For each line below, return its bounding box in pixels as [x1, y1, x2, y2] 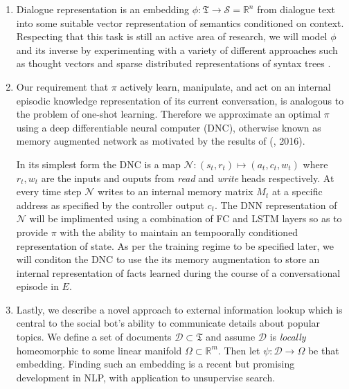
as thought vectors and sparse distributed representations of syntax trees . [16, 56, 331, 71]
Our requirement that [16, 79, 109, 93]
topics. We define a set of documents [16, 329, 172, 344]
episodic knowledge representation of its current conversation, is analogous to [16, 93, 344, 107]
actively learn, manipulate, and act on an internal [120, 79, 331, 93]
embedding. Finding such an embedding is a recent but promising [16, 356, 295, 371]
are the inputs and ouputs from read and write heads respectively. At [41, 170, 334, 185]
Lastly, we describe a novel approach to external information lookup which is [16, 302, 343, 316]
